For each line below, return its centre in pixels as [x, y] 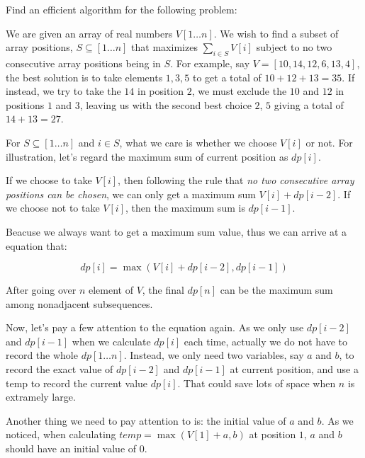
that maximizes [164, 47]
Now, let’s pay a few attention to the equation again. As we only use [155, 327]
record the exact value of [60, 369]
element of [111, 290]
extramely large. [41, 397]
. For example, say [210, 63]
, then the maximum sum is [185, 208]
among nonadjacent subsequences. [79, 303]
